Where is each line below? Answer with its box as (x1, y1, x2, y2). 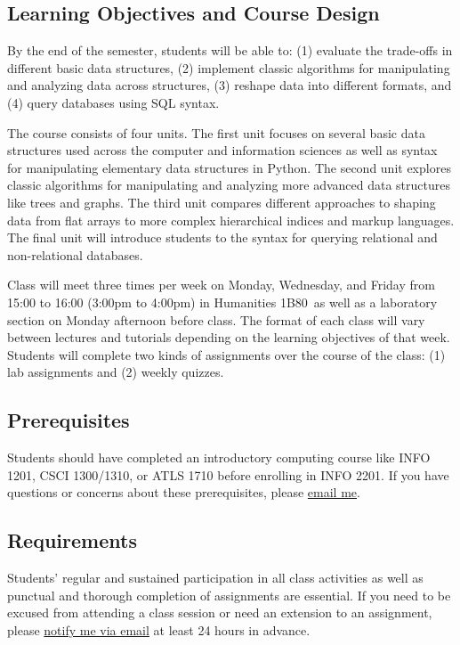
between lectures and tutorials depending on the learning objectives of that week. (7, 328, 450, 347)
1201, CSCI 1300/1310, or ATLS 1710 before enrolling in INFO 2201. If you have (7, 465, 449, 484)
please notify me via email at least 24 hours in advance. (7, 620, 311, 639)
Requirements (7, 527, 137, 554)
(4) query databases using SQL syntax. (7, 93, 220, 111)
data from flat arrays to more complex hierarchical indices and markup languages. (7, 210, 455, 229)
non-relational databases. (7, 245, 143, 264)
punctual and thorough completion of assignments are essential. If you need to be (7, 585, 451, 604)
